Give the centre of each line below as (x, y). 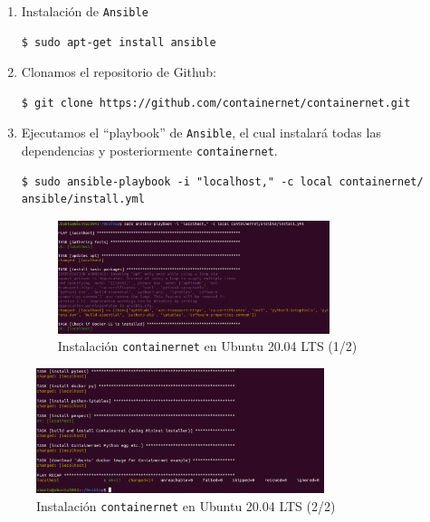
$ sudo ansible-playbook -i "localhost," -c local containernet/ (222, 181)
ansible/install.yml (83, 199)
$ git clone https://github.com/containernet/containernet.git (216, 103)
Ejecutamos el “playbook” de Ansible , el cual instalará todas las (201, 133)
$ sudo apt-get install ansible (119, 42)
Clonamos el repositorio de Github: (119, 72)
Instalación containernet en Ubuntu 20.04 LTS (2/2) (186, 505)
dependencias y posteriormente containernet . (149, 151)
